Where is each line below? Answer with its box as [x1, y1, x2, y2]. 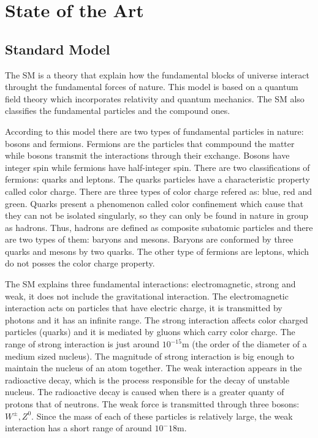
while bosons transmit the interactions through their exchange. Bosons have [5, 149, 290, 162]
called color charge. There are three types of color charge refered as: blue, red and [5, 184, 312, 197]
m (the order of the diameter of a [181, 338, 307, 350]
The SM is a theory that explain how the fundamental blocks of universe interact [5, 68, 309, 81]
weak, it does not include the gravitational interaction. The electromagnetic [5, 289, 289, 302]
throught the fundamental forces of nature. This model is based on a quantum [5, 80, 298, 93]
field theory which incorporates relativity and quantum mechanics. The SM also [5, 92, 305, 105]
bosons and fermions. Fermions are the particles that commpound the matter [5, 137, 295, 149]
